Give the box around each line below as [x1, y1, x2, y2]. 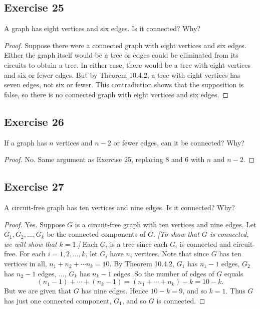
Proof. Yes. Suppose [4, 219, 65, 229]
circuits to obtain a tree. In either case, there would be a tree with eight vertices [4, 59, 250, 70]
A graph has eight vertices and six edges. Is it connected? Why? [4, 23, 201, 34]
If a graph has [4, 137, 47, 147]
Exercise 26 [4, 113, 64, 129]
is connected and [179, 238, 231, 249]
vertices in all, [4, 258, 47, 268]
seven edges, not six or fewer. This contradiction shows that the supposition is [4, 79, 244, 90]
